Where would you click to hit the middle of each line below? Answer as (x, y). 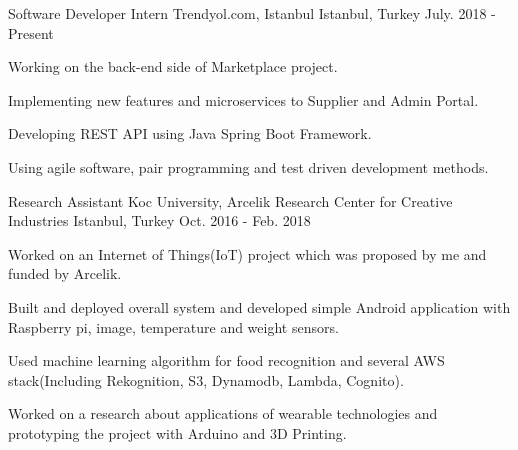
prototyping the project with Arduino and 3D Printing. (177, 432)
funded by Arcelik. (65, 273)
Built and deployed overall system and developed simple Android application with (259, 306)
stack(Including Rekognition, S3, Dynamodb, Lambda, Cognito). (206, 379)
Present (31, 32)
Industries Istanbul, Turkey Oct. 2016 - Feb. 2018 (159, 220)
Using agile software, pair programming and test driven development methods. (248, 166)
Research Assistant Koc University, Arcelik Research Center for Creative (230, 200)
